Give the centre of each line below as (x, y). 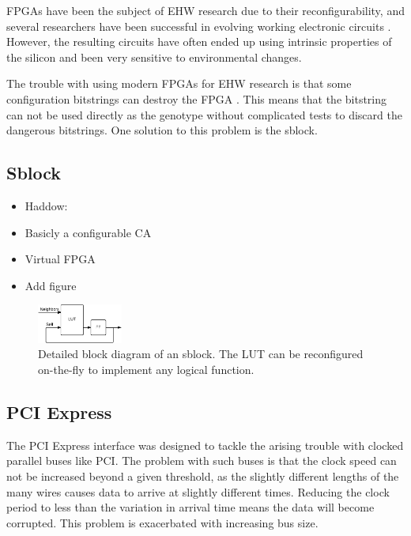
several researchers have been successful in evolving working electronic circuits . (199, 26)
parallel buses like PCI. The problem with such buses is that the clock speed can (202, 461)
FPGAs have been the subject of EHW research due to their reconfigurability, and (205, 10)
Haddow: (46, 205)
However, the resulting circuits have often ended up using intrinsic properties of (199, 42)
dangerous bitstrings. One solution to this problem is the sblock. (162, 130)
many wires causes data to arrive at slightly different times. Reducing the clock (198, 491)
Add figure (51, 285)
